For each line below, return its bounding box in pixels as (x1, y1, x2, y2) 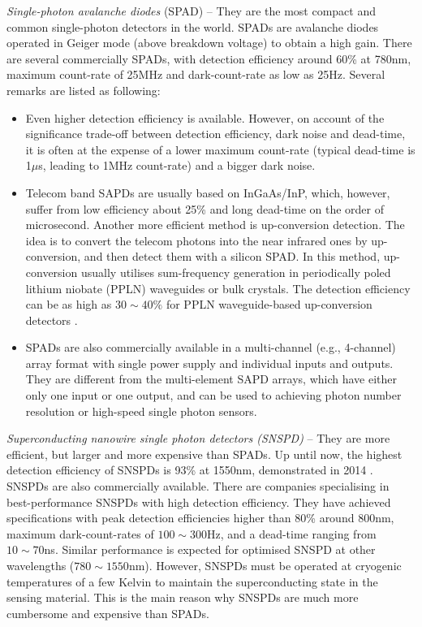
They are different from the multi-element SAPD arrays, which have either (25, 370, 398, 387)
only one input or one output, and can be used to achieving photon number (25, 387, 402, 404)
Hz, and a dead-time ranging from (207, 525, 377, 542)
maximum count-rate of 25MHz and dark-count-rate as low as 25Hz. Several (6, 66, 385, 83)
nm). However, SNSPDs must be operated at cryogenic (128, 557, 402, 573)
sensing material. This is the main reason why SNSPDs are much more (6, 589, 359, 606)
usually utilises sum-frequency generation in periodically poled (80, 263, 391, 280)
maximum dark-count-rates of (6, 525, 154, 542)
